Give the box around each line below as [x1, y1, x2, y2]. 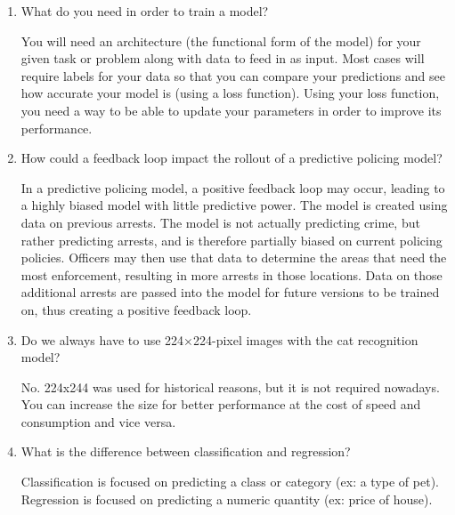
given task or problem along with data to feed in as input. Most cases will [20, 49, 425, 68]
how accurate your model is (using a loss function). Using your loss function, [20, 84, 440, 102]
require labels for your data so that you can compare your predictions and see [20, 66, 445, 84]
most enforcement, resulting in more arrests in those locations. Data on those [20, 265, 443, 284]
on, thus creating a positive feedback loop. [20, 300, 252, 318]
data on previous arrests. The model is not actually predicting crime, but [20, 213, 420, 231]
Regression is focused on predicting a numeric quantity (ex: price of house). [20, 489, 433, 508]
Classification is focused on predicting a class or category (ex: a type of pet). [20, 472, 439, 491]
